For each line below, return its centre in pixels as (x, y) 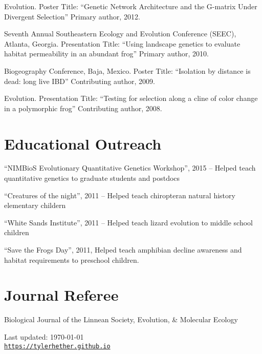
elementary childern (35, 205)
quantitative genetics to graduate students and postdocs (92, 178)
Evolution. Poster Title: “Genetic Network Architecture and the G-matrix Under (131, 6)
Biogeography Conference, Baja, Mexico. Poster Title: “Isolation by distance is (127, 70)
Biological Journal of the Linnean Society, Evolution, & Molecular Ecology (121, 319)
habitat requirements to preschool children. (72, 259)
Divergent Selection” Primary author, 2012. (72, 16)
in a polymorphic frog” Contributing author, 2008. (83, 108)
